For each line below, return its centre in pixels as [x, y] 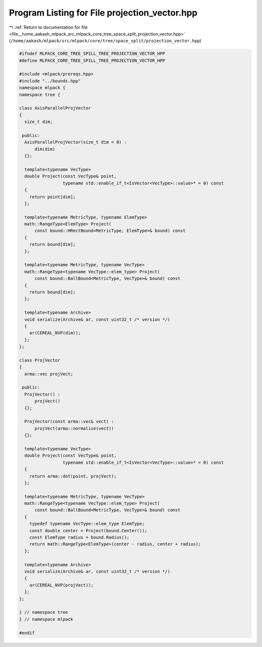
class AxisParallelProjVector [55, 108]
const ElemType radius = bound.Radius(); [79, 537]
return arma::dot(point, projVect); [73, 476]
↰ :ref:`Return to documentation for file [48, 27]
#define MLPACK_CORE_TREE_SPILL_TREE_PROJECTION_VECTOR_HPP [92, 60]
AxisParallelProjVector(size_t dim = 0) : [76, 142]
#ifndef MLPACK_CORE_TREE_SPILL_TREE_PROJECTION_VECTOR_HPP [92, 54]
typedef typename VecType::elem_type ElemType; [87, 524]
